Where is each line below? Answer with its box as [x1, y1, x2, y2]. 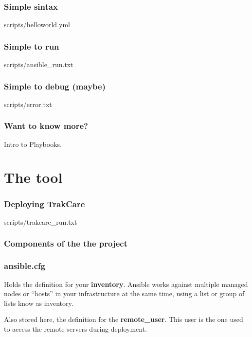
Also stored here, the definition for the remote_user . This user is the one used [4, 314, 243, 324]
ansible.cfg [4, 260, 46, 272]
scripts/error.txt [4, 99, 52, 109]
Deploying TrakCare [4, 197, 85, 210]
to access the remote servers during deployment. [4, 323, 147, 334]
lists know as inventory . [4, 298, 73, 308]
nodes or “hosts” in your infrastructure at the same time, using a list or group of [4, 288, 245, 299]
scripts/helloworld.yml [4, 19, 70, 30]
